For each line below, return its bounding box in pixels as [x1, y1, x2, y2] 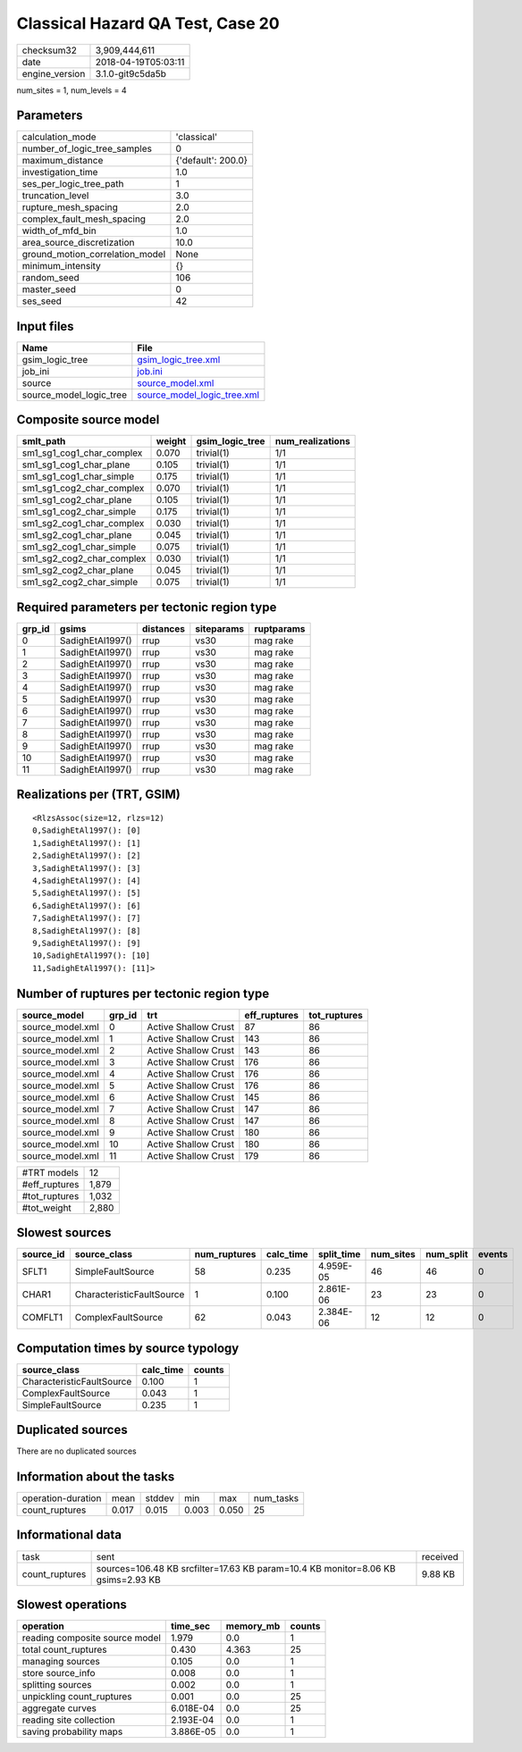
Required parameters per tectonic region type [16, 599, 277, 615]
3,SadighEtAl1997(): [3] [32, 863, 141, 873]
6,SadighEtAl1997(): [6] [32, 901, 141, 910]
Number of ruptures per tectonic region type [16, 985, 270, 1001]
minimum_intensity [21, 260, 102, 272]
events [478, 1248, 509, 1261]
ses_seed [21, 295, 63, 307]
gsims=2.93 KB [96, 1573, 161, 1586]
